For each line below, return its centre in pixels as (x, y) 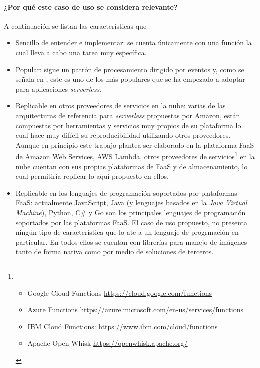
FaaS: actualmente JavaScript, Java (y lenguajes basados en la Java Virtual (131, 203)
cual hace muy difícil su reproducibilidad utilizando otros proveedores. (123, 135)
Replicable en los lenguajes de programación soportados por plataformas (126, 193)
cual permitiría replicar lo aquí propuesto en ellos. (92, 176)
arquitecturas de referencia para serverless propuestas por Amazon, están (128, 115)
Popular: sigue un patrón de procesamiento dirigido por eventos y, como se (130, 69)
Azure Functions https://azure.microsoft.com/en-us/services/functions (135, 310)
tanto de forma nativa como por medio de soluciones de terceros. (115, 252)
